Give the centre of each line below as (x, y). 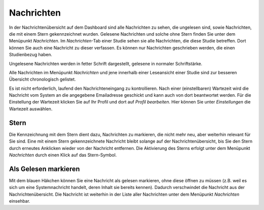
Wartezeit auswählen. (31, 109)
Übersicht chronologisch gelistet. (42, 79)
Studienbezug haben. (31, 55)
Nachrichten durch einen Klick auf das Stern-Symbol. (63, 155)
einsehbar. (20, 201)
